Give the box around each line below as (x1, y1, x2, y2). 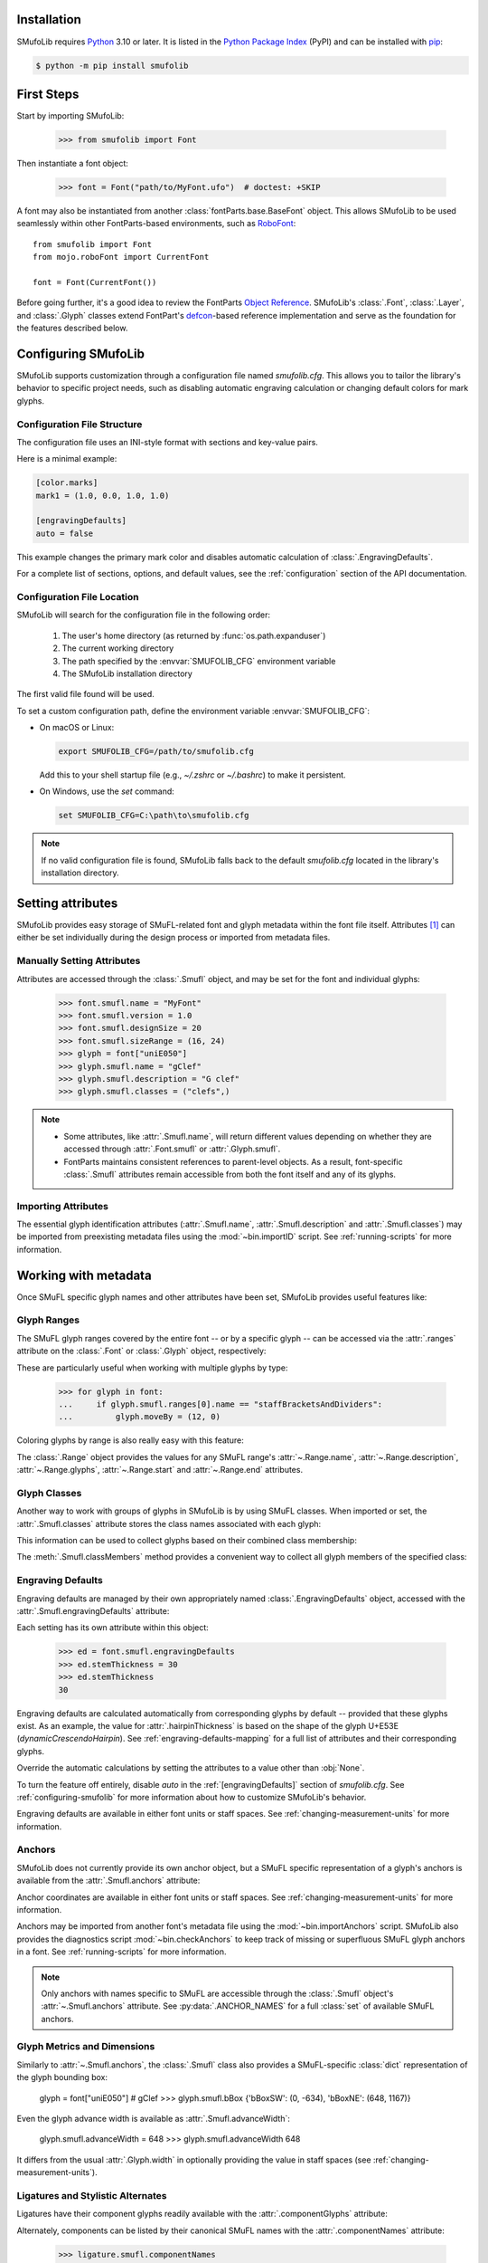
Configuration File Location (16, 590, 139, 603)
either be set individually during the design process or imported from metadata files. (16, 932, 331, 943)
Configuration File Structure (16, 417, 143, 430)
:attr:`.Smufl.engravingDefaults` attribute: (16, 1606, 170, 1617)
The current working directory (61, 643, 174, 654)
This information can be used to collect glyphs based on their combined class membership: (16, 1535, 357, 1546)
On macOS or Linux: (39, 722, 115, 733)
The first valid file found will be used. (16, 689, 155, 700)
